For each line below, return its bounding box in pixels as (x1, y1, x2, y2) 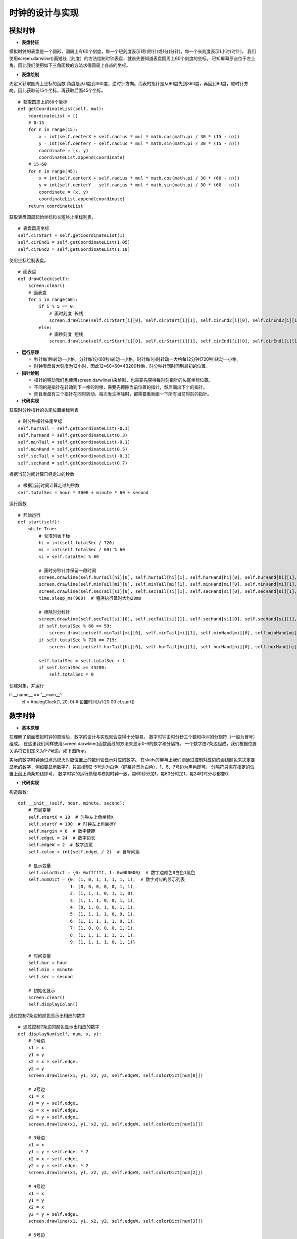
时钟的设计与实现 (9, 7, 79, 18)
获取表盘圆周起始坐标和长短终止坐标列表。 (9, 214, 96, 220)
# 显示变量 (28, 863, 51, 868)
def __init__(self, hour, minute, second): (18, 800, 125, 806)
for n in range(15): (28, 127, 78, 132)
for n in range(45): (28, 169, 78, 174)
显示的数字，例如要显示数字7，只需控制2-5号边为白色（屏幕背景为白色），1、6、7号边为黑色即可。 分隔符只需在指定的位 (9, 764, 255, 770)
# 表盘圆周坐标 (18, 225, 49, 231)
